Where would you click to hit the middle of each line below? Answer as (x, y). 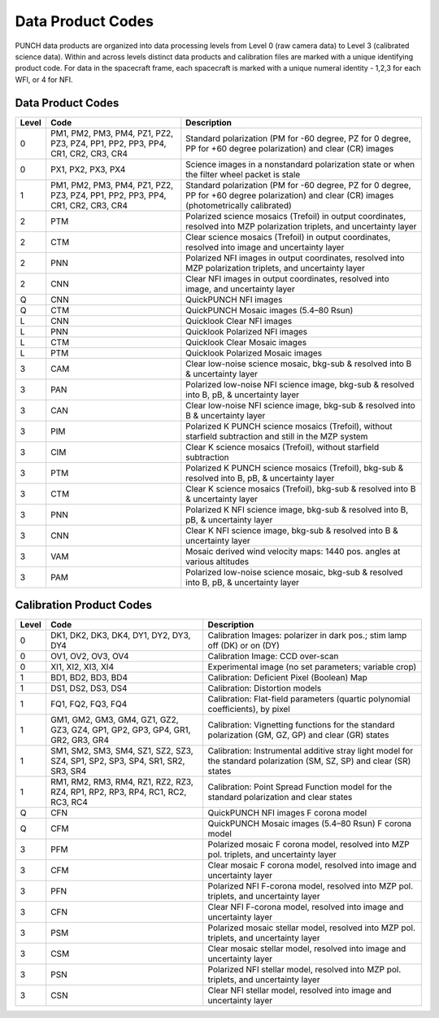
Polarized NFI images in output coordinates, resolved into (296, 258)
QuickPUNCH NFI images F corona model (287, 813)
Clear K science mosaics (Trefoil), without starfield (283, 447)
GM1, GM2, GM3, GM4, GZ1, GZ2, (114, 720)
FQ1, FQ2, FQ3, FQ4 (89, 704)
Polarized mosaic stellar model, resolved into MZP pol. (312, 928)
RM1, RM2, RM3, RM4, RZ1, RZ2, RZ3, (122, 782)
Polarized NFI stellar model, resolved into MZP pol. (304, 970)
